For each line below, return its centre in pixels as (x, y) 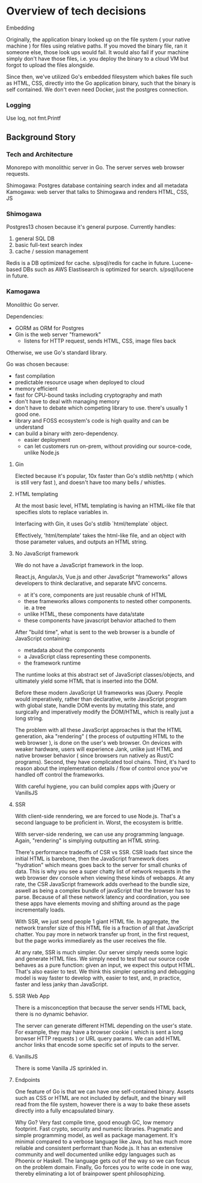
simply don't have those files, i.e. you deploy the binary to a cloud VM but (97, 58)
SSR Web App (32, 996)
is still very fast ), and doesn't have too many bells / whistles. (90, 482)
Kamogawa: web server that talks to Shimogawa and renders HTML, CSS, (98, 191)
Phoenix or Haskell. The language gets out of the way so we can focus (102, 1161)
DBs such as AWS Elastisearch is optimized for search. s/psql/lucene (109, 270)
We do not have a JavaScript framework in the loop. (79, 565)
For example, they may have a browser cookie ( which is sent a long (99, 1032)
